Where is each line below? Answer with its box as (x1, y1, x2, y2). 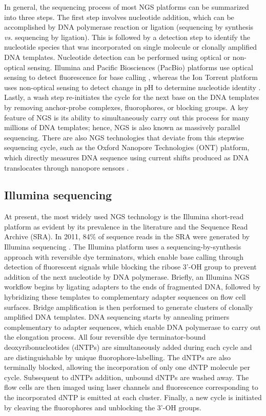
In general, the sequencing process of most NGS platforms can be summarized (4, 2, 249, 12)
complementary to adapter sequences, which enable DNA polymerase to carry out (4, 321, 261, 332)
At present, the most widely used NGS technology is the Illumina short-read (4, 211, 244, 222)
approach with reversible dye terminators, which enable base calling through (4, 251, 244, 262)
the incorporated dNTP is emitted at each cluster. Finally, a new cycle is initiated (4, 391, 262, 402)
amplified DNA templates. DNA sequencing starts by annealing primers (4, 311, 230, 322)
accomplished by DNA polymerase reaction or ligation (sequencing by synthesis (4, 22, 254, 32)
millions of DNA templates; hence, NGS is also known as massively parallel (4, 122, 240, 133)
